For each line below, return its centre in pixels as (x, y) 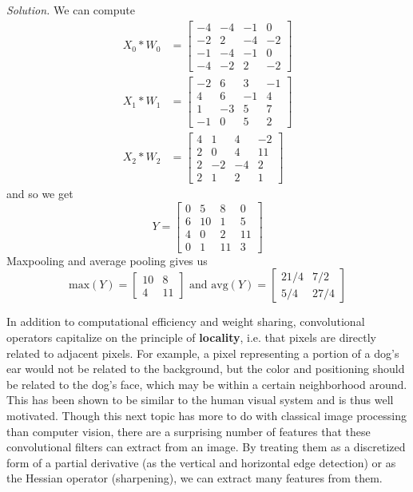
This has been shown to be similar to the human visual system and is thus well (200, 400)
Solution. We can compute (71, 10)
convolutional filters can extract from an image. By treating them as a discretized (206, 447)
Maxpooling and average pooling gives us (107, 260)
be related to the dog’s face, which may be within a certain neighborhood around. (207, 384)
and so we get (40, 194)
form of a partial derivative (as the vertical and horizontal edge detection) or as (201, 462)
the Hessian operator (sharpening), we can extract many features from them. (195, 478)
